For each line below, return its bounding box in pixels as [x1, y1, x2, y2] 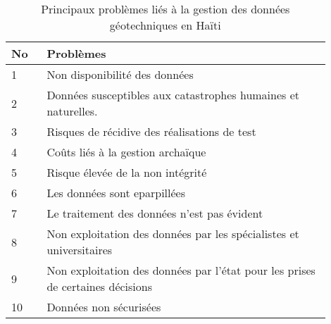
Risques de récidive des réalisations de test [46, 123, 256, 139]
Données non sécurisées [46, 299, 161, 315]
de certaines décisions [46, 278, 153, 294]
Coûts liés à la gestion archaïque [46, 144, 206, 160]
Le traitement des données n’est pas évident [46, 205, 263, 221]
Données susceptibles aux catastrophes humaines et [46, 87, 300, 103]
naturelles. [46, 103, 98, 119]
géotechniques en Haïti [109, 17, 221, 33]
